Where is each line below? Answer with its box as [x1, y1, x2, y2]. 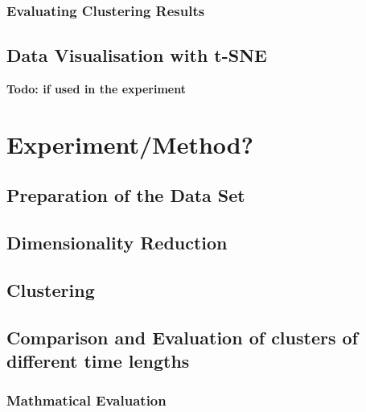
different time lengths [6, 348, 190, 373]
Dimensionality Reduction [6, 230, 228, 255]
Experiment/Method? [6, 127, 253, 160]
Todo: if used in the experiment [6, 80, 186, 97]
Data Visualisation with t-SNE [6, 43, 267, 68]
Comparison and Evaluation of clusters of [6, 324, 358, 349]
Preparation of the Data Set [6, 183, 245, 208]
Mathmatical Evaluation [6, 390, 167, 410]
